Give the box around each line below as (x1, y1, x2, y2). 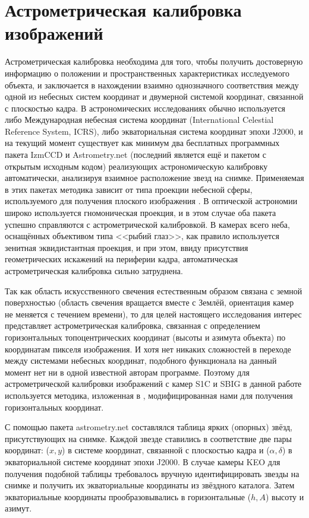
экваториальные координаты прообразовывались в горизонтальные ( (5, 490, 251, 503)
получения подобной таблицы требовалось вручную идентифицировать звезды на (5, 467, 299, 479)
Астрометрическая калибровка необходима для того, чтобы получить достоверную (5, 55, 303, 68)
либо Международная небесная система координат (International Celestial (5, 113, 274, 126)
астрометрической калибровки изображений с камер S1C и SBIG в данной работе (5, 377, 302, 390)
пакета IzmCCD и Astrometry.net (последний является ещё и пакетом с (5, 148, 266, 161)
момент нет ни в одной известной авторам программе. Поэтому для (5, 366, 250, 378)
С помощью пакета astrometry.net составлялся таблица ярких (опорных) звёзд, (5, 421, 292, 433)
